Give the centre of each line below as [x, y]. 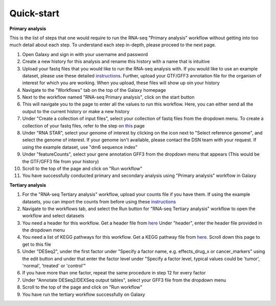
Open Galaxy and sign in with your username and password [85, 54]
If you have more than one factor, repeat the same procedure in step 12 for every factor [114, 273]
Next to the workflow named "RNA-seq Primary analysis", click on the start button [108, 97]
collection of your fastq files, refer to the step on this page [84, 125]
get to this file [37, 244]
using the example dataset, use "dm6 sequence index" [80, 147]
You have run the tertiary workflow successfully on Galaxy [84, 294]
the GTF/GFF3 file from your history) [61, 161]
